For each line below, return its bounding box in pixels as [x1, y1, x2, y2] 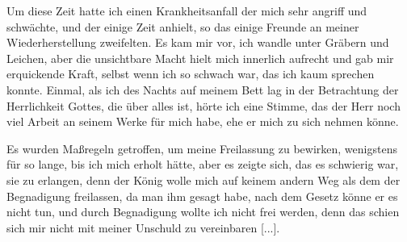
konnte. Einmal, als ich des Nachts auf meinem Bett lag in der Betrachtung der [6, 81, 399, 98]
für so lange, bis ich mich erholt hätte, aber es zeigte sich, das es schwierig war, [6, 156, 399, 173]
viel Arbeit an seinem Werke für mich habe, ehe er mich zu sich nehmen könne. [6, 113, 399, 130]
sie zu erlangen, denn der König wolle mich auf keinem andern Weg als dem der [6, 171, 401, 188]
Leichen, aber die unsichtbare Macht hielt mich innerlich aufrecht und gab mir [6, 49, 394, 66]
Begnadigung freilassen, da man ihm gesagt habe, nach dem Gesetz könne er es [6, 187, 398, 204]
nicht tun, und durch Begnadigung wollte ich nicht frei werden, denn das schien [6, 203, 400, 220]
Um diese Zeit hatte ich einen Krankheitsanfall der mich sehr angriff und [6, 2, 367, 19]
